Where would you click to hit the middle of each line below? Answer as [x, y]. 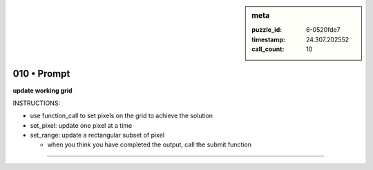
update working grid [42, 91]
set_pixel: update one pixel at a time [81, 125]
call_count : [268, 49]
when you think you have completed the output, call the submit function [150, 144]
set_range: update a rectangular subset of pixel [97, 135]
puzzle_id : [267, 30]
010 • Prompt [41, 74]
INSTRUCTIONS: [36, 103]
